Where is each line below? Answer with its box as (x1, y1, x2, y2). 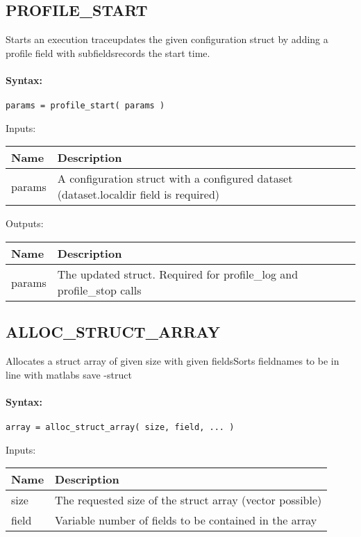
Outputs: (6, 216, 44, 231)
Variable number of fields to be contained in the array (55, 512, 317, 529)
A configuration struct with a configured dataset (57, 170, 293, 187)
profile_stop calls (57, 282, 142, 299)
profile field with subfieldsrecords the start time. (6, 45, 210, 60)
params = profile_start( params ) (6, 101, 165, 111)
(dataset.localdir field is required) (57, 186, 220, 203)
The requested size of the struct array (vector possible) (55, 492, 322, 509)
